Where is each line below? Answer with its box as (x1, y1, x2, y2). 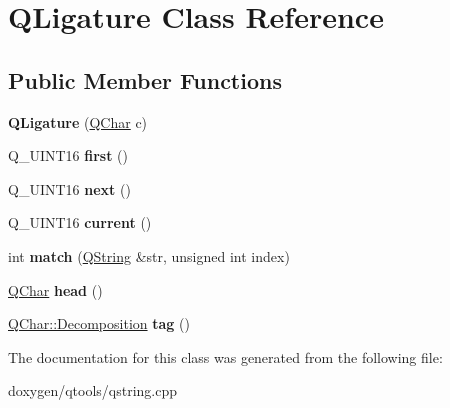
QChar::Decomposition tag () (8, 313, 190, 334)
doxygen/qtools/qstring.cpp (8, 380, 178, 401)
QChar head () (8, 279, 103, 300)
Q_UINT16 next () (8, 178, 131, 199)
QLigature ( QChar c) (8, 111, 148, 132)
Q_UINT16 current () (8, 212, 152, 233)
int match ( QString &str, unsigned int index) (8, 245, 290, 266)
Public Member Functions (8, 64, 282, 95)
